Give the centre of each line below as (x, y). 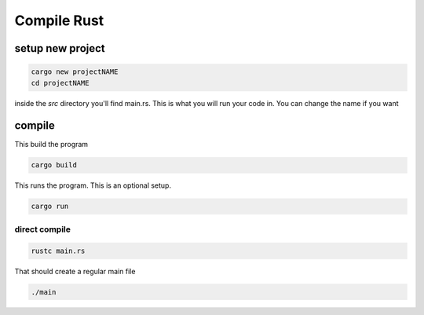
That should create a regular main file (75, 271)
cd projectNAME (60, 83)
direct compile (42, 229)
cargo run (50, 207)
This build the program (51, 145)
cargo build (54, 165)
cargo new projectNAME (75, 72)
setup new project (60, 48)
